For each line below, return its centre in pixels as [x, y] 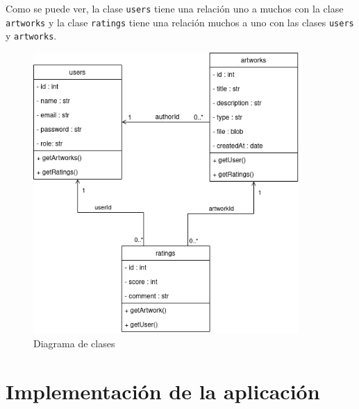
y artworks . [31, 36]
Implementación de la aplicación [163, 391]
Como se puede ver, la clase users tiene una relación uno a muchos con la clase [175, 8]
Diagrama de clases [74, 343]
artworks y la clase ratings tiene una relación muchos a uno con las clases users [180, 22]
